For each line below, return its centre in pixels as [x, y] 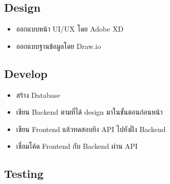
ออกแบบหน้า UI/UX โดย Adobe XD [70, 29]
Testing [24, 174]
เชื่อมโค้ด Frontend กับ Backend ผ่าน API [77, 146]
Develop [26, 73]
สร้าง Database [38, 95]
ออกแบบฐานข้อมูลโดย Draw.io [58, 46]
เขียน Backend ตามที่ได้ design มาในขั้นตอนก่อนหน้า [89, 112]
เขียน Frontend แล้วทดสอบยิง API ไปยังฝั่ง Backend [91, 129]
